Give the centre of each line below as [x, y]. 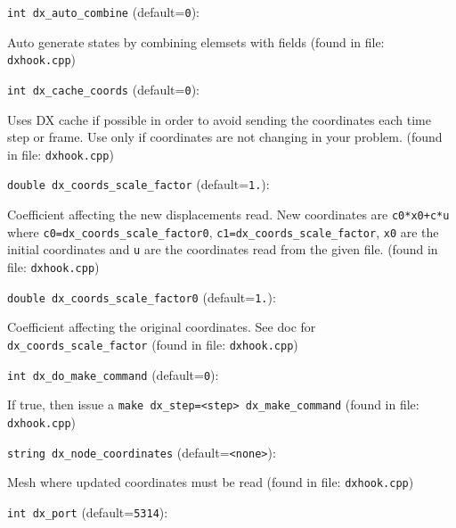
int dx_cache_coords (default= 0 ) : [103, 89]
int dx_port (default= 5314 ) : [88, 511]
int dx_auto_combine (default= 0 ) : [103, 12]
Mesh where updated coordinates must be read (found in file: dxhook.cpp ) [211, 482]
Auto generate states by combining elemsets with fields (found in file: [196, 41]
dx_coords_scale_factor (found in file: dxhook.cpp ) [153, 344]
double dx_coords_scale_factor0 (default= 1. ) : [142, 297]
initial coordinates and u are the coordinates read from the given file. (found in [223, 249]
